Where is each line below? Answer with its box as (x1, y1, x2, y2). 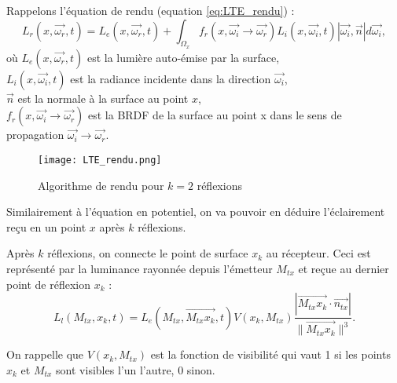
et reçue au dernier (298, 261, 389, 277)
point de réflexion (6, 275, 91, 292)
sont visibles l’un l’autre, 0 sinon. (56, 361, 215, 378)
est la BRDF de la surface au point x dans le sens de (88, 107, 342, 123)
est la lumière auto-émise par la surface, (86, 49, 280, 65)
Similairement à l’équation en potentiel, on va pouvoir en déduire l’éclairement (6, 203, 385, 220)
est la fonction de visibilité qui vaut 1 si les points (150, 346, 391, 363)
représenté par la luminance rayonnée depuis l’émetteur (6, 261, 273, 277)
